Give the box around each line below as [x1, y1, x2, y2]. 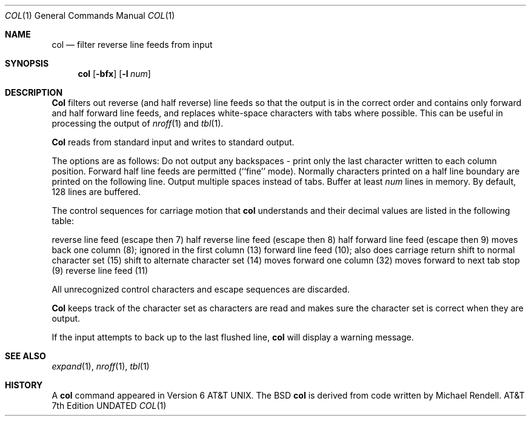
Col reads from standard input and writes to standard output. [52, 137, 295, 147]
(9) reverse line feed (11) [52, 265, 149, 276]
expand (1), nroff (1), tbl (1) [52, 361, 150, 371]
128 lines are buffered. [52, 187, 141, 197]
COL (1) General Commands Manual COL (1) [5, 10, 175, 21]
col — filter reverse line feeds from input [52, 39, 213, 50]
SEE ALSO [5, 351, 46, 361]
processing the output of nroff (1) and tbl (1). [52, 118, 224, 128]
